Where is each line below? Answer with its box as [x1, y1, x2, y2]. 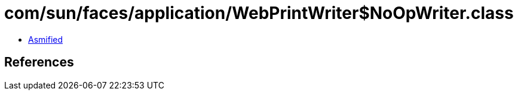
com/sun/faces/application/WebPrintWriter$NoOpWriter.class [4, 3, 514, 23]
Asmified [28, 34, 63, 45]
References [4, 55, 74, 70]
